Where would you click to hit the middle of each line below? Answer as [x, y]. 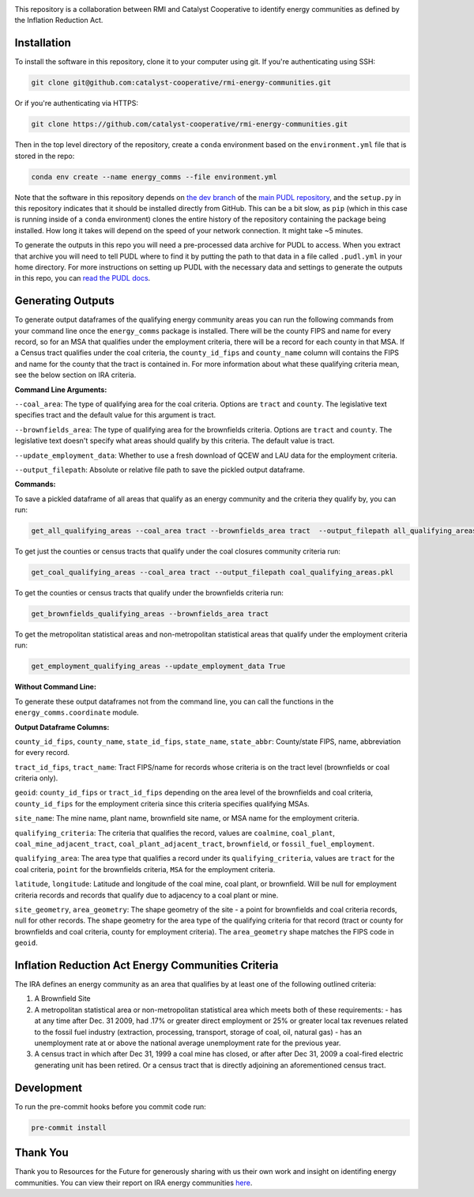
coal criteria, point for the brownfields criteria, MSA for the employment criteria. [145, 869]
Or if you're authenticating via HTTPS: [76, 104]
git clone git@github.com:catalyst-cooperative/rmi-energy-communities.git [181, 83]
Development [49, 1087]
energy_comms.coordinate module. [77, 712]
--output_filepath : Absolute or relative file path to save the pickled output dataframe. [160, 470]
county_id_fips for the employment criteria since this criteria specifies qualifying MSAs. [162, 803]
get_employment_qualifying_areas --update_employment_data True [158, 666]
